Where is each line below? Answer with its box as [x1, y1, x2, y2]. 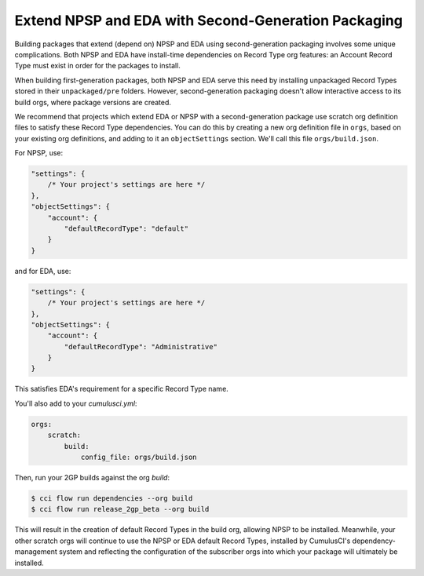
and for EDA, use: [14, 266, 71, 275]
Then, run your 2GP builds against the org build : [14, 473, 170, 482]
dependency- [352, 536, 397, 545]
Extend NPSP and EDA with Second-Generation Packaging [14, 12, 404, 29]
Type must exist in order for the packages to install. [14, 61, 181, 71]
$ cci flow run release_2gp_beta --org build [31, 505, 210, 514]
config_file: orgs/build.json [80, 453, 197, 462]
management [14, 547, 58, 556]
